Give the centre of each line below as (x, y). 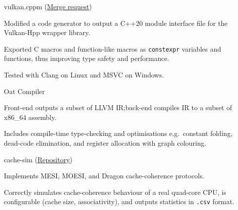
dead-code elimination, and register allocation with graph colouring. (105, 143)
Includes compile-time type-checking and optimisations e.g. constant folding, (118, 133)
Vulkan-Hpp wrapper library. (47, 32)
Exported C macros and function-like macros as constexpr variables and (113, 48)
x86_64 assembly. (30, 117)
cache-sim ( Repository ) (38, 159)
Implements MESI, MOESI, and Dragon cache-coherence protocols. (104, 176)
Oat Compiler (25, 91)
